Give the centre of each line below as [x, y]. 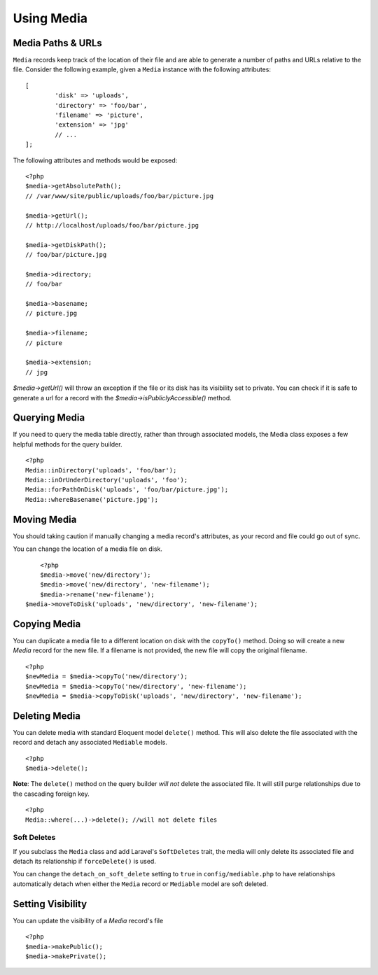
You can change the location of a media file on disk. [87, 549]
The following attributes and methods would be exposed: [95, 160]
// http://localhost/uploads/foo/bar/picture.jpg [112, 225]
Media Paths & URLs [58, 43]
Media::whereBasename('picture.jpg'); [92, 499]
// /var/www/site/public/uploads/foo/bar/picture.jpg [119, 196]
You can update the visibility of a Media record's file [88, 920]
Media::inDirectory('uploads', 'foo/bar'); [101, 470]
